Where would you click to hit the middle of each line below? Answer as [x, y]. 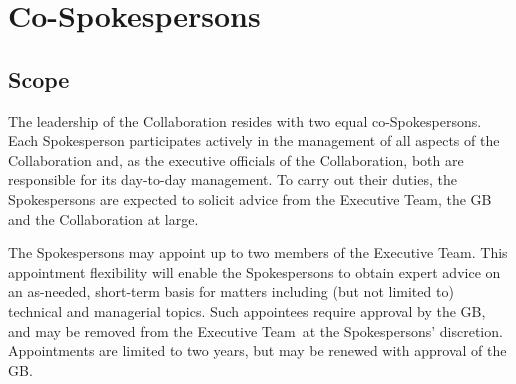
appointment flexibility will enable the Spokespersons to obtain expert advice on [254, 271]
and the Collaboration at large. [103, 218]
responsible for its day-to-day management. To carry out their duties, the [232, 179]
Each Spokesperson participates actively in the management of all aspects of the [254, 140]
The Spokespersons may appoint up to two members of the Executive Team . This [258, 252]
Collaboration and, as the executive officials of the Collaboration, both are [236, 159]
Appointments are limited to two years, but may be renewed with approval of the [257, 350]
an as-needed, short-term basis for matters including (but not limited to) [231, 291]
